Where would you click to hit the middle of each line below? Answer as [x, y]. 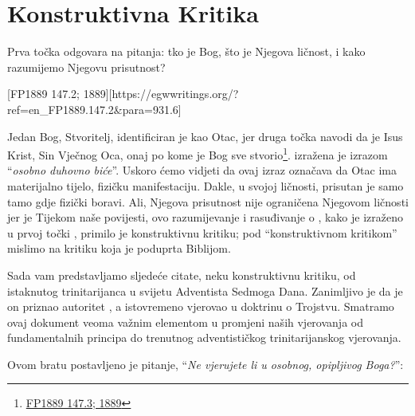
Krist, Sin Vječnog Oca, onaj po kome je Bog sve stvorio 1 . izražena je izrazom [198, 153]
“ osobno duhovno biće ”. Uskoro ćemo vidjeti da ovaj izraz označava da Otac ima [202, 170]
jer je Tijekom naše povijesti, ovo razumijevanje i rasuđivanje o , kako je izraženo [205, 217]
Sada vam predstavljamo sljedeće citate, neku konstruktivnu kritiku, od [182, 275]
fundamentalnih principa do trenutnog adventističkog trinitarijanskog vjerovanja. [204, 338]
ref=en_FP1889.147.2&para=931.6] [94, 109]
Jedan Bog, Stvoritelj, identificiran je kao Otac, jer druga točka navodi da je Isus [205, 136]
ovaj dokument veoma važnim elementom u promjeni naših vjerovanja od [185, 322]
